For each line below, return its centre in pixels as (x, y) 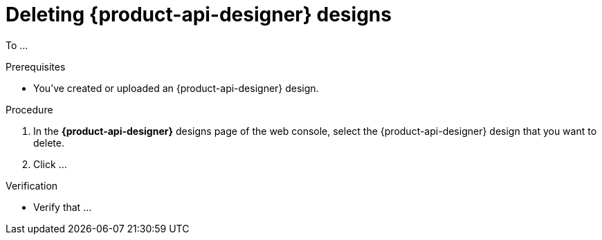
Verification (32, 185)
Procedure (29, 109)
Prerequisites (36, 66)
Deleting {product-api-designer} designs (199, 15)
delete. (49, 142)
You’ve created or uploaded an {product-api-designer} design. (176, 88)
